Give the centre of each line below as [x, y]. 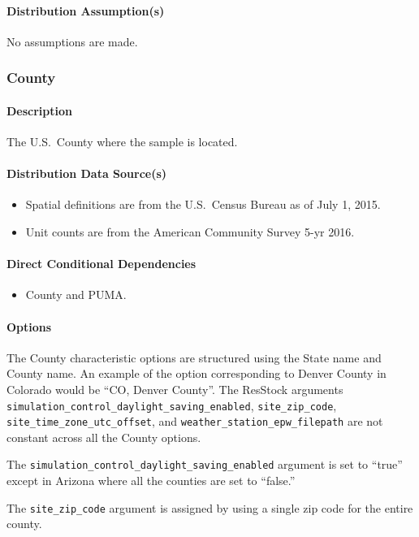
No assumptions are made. [72, 41]
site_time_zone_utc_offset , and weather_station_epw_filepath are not [195, 421]
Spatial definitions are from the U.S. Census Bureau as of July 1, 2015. [203, 204]
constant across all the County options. [104, 437]
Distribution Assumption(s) [86, 10]
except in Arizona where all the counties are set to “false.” [151, 481]
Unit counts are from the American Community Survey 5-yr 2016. [190, 232]
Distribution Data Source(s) [87, 173]
